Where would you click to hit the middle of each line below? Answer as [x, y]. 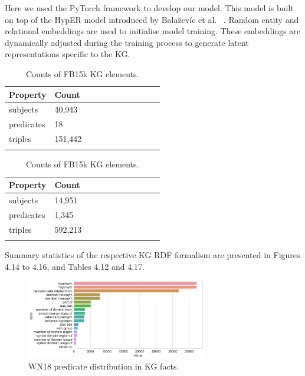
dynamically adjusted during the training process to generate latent [127, 42]
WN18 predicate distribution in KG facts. [104, 366]
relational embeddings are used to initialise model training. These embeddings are [153, 31]
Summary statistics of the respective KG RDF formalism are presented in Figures [152, 254]
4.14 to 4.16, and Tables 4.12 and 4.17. [75, 266]
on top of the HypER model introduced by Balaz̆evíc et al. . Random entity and [152, 19]
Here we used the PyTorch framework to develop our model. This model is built [149, 8]
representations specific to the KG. [68, 54]
